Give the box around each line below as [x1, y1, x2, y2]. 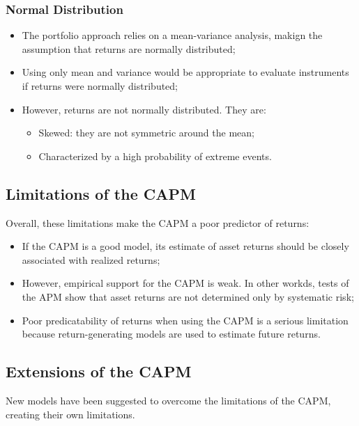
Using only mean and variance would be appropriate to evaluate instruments [22, 65, 349, 79]
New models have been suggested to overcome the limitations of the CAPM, [6, 393, 331, 407]
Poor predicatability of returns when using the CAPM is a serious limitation [22, 313, 349, 327]
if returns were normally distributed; [22, 79, 178, 93]
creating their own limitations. [6, 407, 135, 421]
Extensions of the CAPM [6, 361, 192, 382]
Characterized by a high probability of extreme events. [38, 148, 272, 163]
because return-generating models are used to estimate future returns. [22, 326, 321, 341]
